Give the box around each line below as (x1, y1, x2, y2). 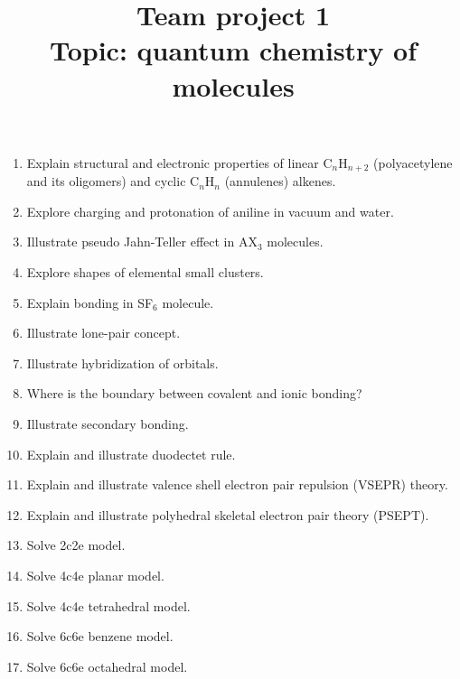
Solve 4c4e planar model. (26, 565, 164, 584)
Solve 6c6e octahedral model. (26, 656, 188, 675)
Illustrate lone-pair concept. (26, 323, 181, 342)
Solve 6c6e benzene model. (26, 627, 174, 646)
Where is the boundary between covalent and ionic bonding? (26, 384, 362, 403)
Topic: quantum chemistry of (49, 32, 418, 69)
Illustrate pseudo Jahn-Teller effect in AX (26, 232, 258, 251)
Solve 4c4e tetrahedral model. (26, 596, 191, 615)
